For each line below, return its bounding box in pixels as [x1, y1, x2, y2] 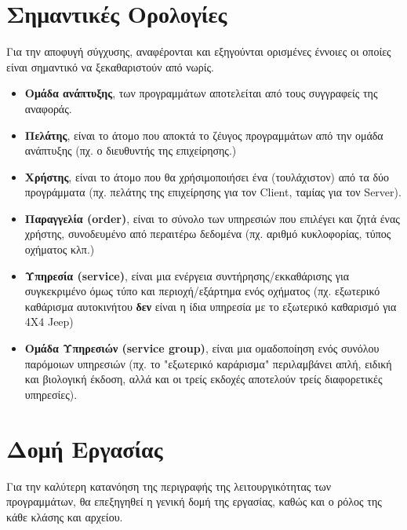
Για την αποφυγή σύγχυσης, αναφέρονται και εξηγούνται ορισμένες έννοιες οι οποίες [6, 43, 391, 60]
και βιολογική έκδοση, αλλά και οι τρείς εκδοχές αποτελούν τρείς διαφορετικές [24, 371, 383, 387]
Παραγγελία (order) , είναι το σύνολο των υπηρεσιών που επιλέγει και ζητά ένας [24, 210, 400, 226]
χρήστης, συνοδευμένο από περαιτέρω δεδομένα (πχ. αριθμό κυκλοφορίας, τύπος [24, 225, 391, 242]
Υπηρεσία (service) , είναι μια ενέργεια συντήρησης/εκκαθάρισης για [24, 267, 349, 283]
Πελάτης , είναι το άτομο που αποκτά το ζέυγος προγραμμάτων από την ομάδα [24, 126, 383, 143]
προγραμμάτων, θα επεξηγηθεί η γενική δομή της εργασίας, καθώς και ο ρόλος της [6, 493, 382, 510]
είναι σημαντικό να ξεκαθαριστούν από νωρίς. [6, 58, 214, 75]
